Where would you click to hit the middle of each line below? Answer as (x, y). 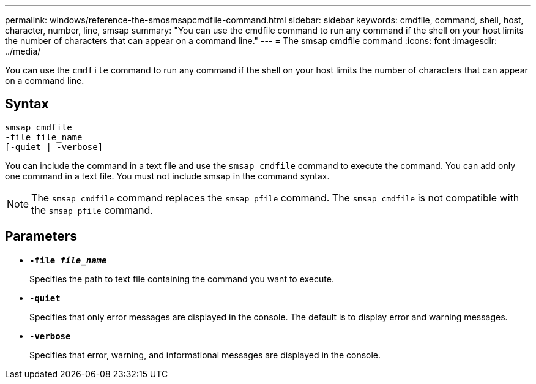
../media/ (23, 51)
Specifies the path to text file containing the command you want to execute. (182, 279)
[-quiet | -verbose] (54, 147)
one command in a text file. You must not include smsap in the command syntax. (167, 176)
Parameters (41, 236)
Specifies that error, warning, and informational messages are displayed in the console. (205, 355)
